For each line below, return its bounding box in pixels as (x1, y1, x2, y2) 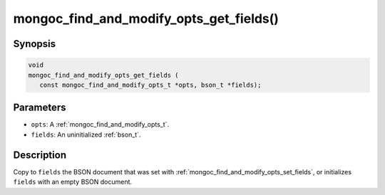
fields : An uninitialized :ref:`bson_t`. (31, 130, 141, 139)
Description (13, 149, 67, 161)
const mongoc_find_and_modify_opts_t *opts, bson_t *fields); (39, 80, 262, 89)
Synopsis (13, 38, 56, 50)
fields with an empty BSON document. (13, 178, 132, 186)
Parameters (13, 102, 66, 114)
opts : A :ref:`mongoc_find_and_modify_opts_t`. (31, 120, 170, 129)
